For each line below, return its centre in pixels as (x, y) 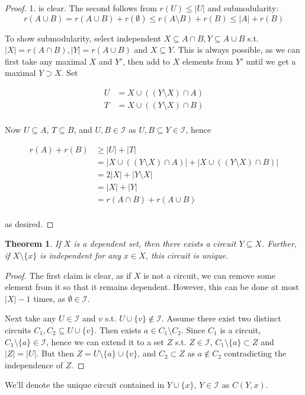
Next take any (30, 318)
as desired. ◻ (29, 223)
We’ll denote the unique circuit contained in (85, 385)
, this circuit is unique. (187, 255)
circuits (18, 330)
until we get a (271, 61)
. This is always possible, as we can (237, 50)
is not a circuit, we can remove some (209, 275)
